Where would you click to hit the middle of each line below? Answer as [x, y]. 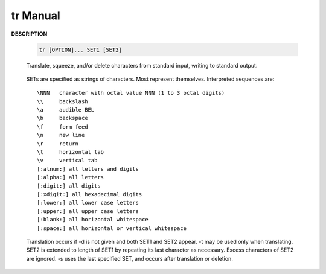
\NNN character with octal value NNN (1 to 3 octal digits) [131, 93]
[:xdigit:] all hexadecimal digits [90, 194]
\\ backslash [62, 101]
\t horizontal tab [71, 152]
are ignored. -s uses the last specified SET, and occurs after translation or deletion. [130, 258]
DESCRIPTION [29, 34]
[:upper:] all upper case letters [88, 211]
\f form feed [62, 126]
